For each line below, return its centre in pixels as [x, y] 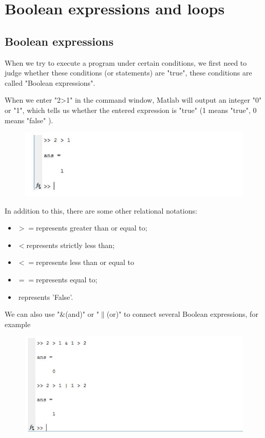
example [18, 324]
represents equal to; [67, 279]
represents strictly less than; [71, 245]
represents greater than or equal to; [92, 228]
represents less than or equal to [85, 262]
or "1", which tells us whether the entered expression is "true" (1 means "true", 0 [131, 110]
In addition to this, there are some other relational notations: [101, 210]
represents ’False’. [46, 297]
